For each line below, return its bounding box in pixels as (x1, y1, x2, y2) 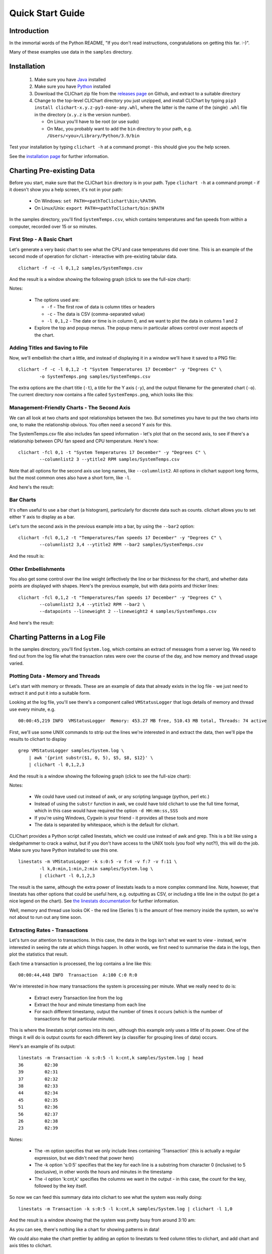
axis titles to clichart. (9, 1242, 52, 1248)
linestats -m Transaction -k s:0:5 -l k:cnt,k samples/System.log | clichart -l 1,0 (18, 1206, 233, 1211)
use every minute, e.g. (9, 706, 56, 712)
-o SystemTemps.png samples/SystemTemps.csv (39, 374, 151, 379)
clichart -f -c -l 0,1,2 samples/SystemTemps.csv (18, 265, 143, 271)
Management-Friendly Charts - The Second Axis (9, 404, 130, 411)
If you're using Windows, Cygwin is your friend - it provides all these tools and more (34, 815, 208, 821)
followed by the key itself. (34, 1183, 87, 1189)
